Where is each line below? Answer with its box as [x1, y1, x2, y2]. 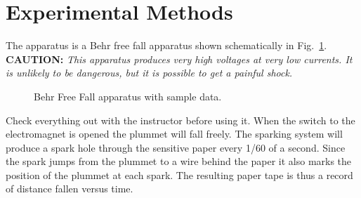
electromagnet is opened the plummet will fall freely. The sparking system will [6, 126, 343, 141]
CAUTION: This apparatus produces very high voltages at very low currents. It [6, 51, 353, 66]
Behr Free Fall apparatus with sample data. [34, 88, 222, 103]
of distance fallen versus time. [6, 181, 133, 196]
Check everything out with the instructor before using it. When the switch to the [6, 112, 355, 127]
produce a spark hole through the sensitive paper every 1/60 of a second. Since [6, 140, 346, 154]
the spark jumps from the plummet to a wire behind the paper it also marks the [6, 154, 352, 169]
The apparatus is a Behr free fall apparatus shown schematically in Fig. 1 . [6, 38, 327, 53]
